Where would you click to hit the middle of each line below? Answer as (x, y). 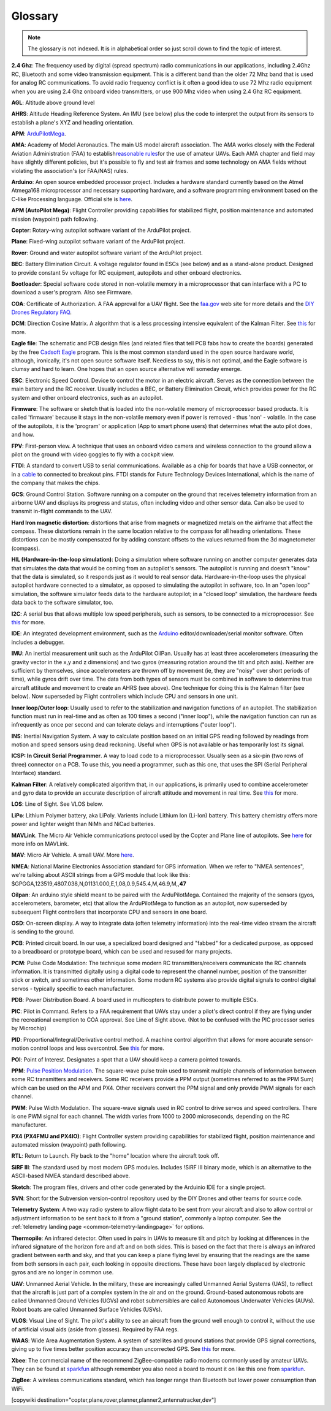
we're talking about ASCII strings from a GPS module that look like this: (101, 875)
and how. (23, 435)
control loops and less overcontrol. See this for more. (97, 1048)
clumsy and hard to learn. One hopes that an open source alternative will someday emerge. (127, 369)
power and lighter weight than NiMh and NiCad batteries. (83, 824)
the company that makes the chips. (56, 483)
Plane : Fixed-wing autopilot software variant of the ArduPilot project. (98, 242)
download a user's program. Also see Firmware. (72, 293)
